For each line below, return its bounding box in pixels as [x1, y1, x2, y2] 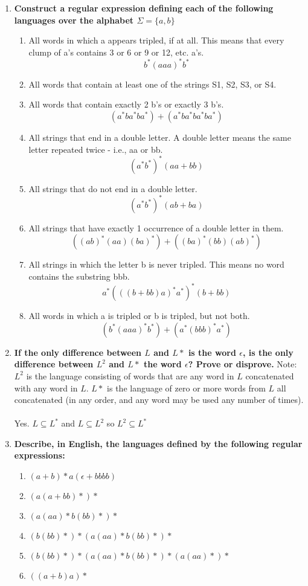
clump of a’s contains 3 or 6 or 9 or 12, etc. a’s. [28, 45, 204, 58]
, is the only [242, 346, 294, 358]
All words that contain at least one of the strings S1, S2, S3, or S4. [28, 77, 277, 90]
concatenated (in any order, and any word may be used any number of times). [14, 393, 304, 406]
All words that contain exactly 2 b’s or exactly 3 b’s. [28, 98, 224, 111]
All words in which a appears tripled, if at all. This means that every [28, 34, 284, 47]
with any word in [14, 381, 78, 394]
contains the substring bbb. [28, 270, 130, 283]
